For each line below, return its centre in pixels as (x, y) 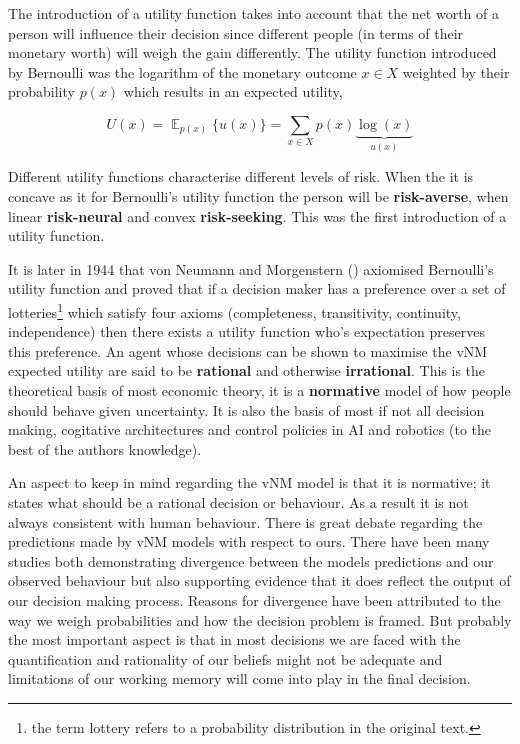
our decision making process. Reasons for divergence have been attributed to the (254, 599)
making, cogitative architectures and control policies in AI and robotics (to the (249, 429)
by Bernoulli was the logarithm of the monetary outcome (182, 71)
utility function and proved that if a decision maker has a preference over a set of (257, 288)
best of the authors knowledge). (105, 448)
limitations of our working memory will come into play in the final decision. (239, 678)
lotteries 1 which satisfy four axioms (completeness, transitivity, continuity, (234, 310)
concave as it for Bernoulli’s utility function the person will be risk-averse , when (258, 196)
